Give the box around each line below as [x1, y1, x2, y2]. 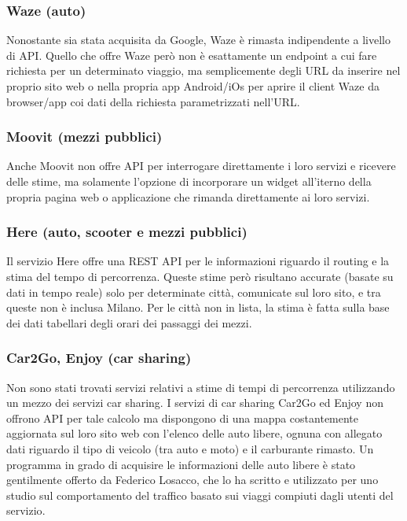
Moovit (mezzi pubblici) [6, 127, 163, 146]
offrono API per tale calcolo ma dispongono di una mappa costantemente [6, 409, 359, 426]
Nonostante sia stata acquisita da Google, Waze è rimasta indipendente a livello [6, 31, 390, 48]
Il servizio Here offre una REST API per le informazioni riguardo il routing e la [6, 253, 390, 269]
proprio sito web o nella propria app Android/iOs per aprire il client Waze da [6, 78, 379, 94]
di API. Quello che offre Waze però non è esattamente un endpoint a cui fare [6, 46, 377, 63]
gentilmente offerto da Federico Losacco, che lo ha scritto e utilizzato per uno [6, 471, 379, 488]
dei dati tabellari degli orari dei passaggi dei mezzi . [6, 314, 252, 331]
